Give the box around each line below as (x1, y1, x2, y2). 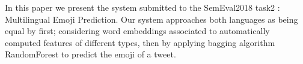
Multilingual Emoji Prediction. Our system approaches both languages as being (5, 13, 298, 25)
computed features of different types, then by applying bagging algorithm (5, 36, 275, 48)
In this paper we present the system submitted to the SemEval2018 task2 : (5, 1, 280, 13)
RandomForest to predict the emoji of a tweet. (5, 48, 176, 60)
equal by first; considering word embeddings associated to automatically (5, 25, 270, 37)
